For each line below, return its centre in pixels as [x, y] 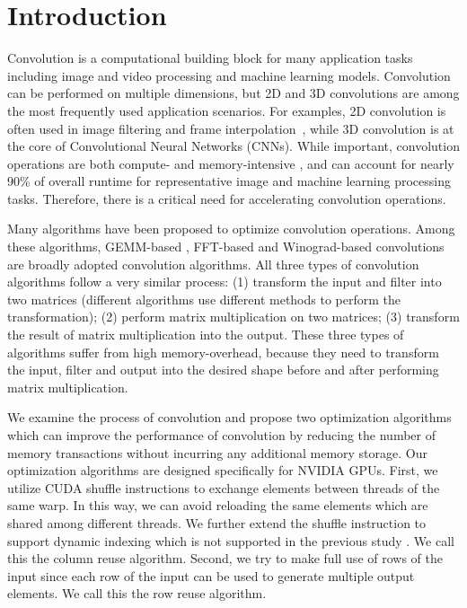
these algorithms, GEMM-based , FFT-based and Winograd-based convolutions [226, 247]
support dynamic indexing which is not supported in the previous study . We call [231, 540]
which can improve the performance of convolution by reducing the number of [221, 435]
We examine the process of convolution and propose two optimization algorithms [229, 417]
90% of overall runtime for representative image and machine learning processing [229, 181]
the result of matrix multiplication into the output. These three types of [206, 335]
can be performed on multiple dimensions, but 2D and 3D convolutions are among [233, 93]
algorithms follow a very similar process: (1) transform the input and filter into [225, 282]
